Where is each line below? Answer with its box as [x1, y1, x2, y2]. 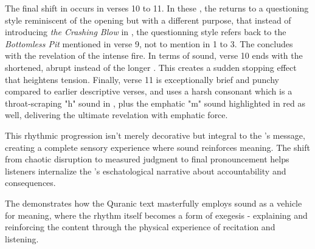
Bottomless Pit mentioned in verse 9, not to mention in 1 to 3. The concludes [5, 37, 293, 50]
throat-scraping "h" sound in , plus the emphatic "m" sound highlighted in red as [5, 96, 305, 109]
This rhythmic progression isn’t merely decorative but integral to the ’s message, [5, 128, 305, 141]
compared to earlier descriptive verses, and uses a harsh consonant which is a [5, 85, 292, 98]
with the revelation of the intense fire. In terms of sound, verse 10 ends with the [5, 49, 303, 62]
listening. [5, 232, 39, 245]
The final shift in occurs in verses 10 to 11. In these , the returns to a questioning [5, 2, 309, 14]
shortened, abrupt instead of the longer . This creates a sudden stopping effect [5, 61, 297, 73]
